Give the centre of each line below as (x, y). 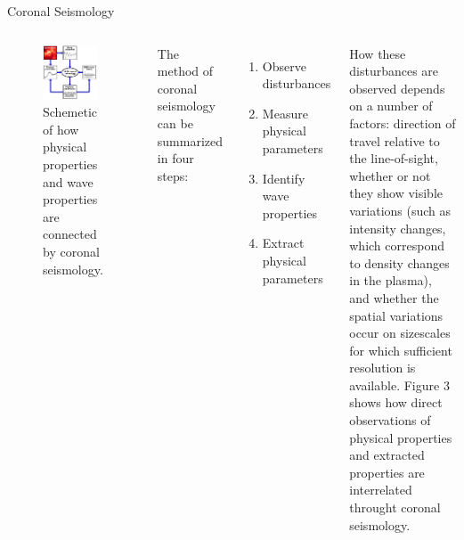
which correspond (397, 245)
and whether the (394, 297)
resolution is (383, 368)
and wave (68, 181)
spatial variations (396, 315)
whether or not (390, 175)
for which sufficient (401, 350)
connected (70, 234)
